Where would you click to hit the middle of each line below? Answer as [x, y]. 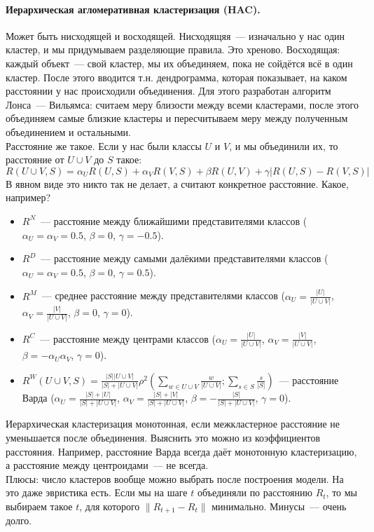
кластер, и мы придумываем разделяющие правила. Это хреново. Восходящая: [173, 49]
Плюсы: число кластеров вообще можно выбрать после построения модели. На [175, 478]
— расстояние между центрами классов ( [128, 338]
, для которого [110, 506]
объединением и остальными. [68, 131]
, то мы [342, 492]
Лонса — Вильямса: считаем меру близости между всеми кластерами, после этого [182, 104]
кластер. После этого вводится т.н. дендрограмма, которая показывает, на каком [176, 77]
